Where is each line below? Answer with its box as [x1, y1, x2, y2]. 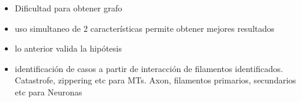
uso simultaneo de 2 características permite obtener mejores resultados [14, 22, 275, 34]
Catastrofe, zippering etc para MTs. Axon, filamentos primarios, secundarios [14, 74, 296, 86]
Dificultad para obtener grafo [14, 2, 123, 14]
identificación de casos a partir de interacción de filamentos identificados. [14, 62, 283, 74]
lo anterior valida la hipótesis [14, 42, 122, 55]
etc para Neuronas [14, 85, 82, 98]
